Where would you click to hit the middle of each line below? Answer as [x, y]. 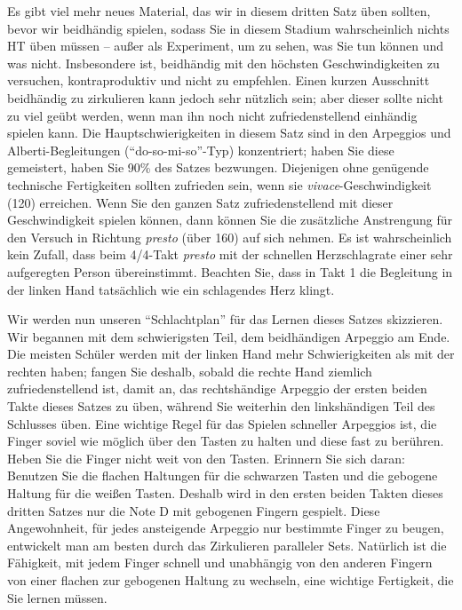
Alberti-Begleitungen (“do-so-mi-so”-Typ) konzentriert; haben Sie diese [201, 150]
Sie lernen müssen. [57, 597]
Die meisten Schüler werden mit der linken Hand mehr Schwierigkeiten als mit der [231, 354]
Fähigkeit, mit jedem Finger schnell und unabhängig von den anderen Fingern [220, 562]
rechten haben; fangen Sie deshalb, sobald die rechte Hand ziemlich [190, 371]
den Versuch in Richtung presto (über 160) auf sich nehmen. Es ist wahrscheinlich [230, 237]
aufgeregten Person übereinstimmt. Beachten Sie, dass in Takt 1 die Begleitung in [230, 271]
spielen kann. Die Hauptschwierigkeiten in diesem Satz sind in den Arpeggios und [229, 133]
